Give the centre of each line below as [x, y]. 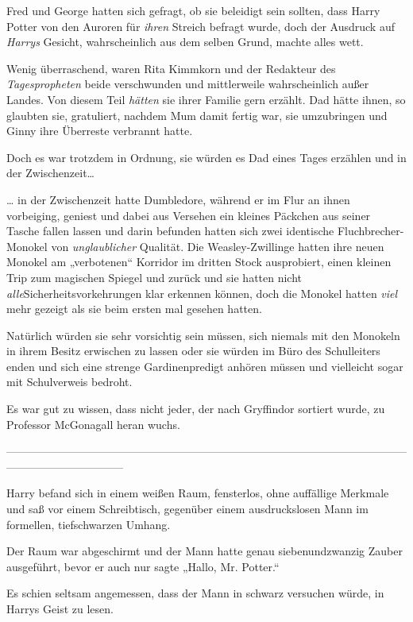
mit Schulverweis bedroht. [69, 382]
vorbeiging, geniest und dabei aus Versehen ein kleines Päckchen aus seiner [189, 215]
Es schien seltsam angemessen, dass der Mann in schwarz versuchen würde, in [195, 593]
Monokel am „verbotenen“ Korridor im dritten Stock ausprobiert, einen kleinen [199, 262]
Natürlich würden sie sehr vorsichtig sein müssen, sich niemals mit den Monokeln [203, 335]
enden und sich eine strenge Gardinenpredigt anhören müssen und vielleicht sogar [205, 366]
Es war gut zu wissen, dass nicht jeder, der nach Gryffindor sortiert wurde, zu [196, 409]
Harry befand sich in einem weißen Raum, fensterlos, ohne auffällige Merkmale [198, 493]
